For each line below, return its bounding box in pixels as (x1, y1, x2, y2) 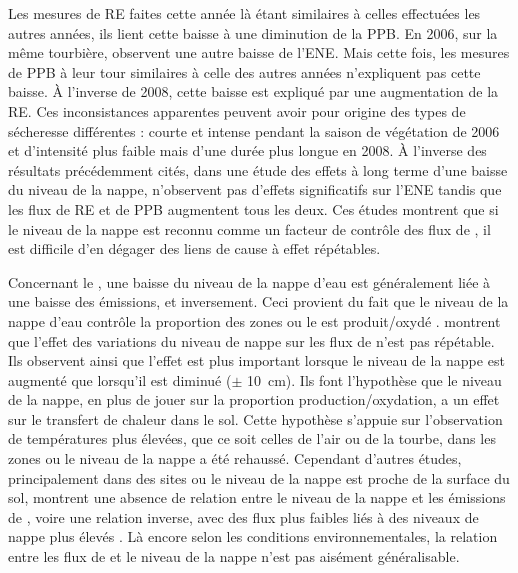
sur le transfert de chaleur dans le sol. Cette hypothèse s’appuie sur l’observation (8, 408, 503, 429)
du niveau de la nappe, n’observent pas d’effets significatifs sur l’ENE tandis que (8, 179, 502, 200)
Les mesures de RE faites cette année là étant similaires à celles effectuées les (8, 3, 481, 23)
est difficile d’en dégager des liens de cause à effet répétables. (8, 238, 381, 259)
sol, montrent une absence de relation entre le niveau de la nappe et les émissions (8, 487, 506, 508)
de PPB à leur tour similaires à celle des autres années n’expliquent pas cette (8, 61, 481, 82)
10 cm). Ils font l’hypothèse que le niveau (246, 369, 502, 390)
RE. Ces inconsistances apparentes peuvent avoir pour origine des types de (8, 100, 466, 121)
